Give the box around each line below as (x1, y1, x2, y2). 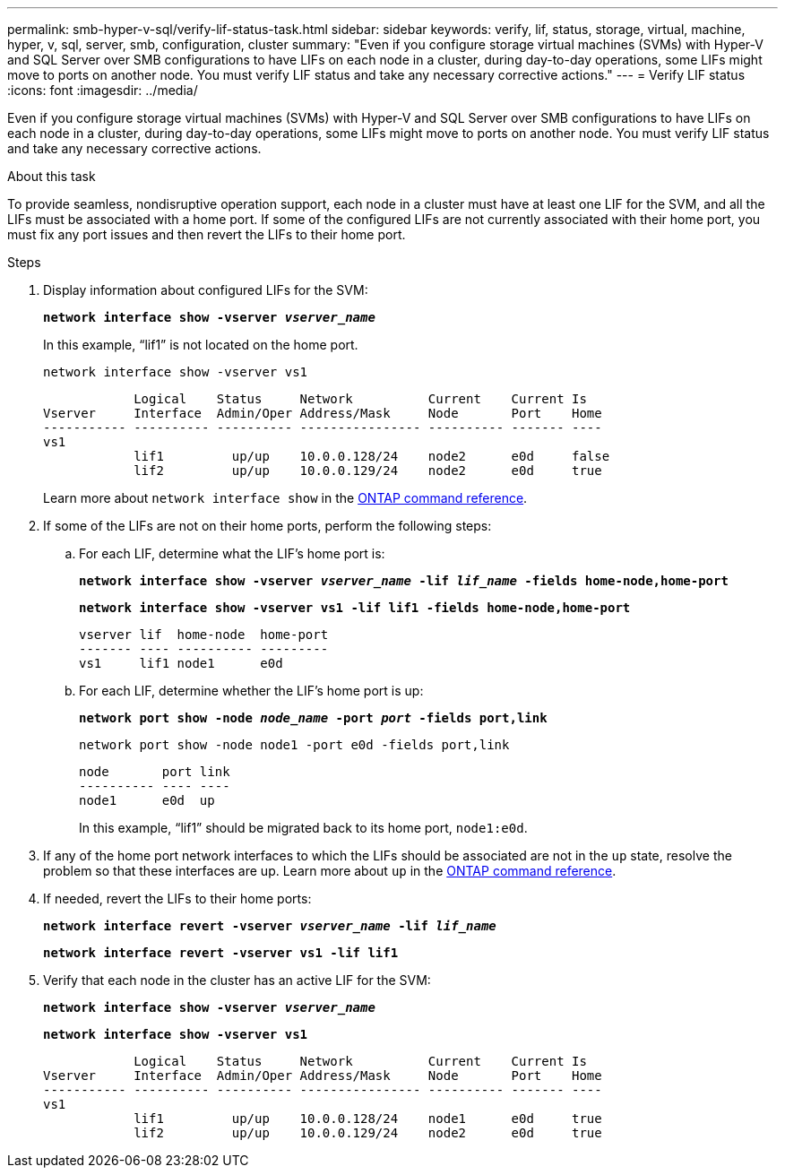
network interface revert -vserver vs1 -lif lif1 (43, 946, 399, 960)
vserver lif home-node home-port (79, 627, 329, 642)
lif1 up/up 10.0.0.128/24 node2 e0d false (134, 449, 610, 463)
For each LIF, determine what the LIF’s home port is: (79, 546, 385, 561)
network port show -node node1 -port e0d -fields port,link (79, 738, 510, 752)
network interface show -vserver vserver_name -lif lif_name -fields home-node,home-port (79, 574, 729, 588)
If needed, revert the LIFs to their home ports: (43, 891, 312, 906)
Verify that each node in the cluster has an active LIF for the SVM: (43, 972, 431, 988)
